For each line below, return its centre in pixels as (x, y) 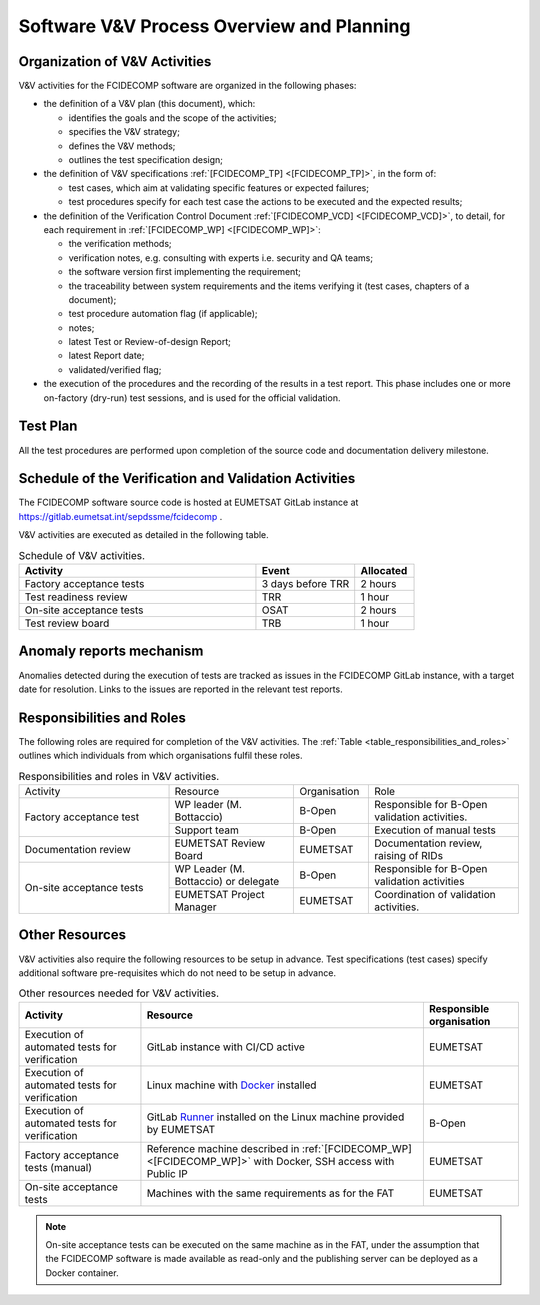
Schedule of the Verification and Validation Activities (187, 478)
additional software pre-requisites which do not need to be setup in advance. (177, 972)
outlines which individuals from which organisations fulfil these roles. (161, 756)
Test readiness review (76, 597)
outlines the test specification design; (146, 160)
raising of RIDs (409, 855)
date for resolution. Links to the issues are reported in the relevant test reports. (181, 689)
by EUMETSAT (181, 1129)
